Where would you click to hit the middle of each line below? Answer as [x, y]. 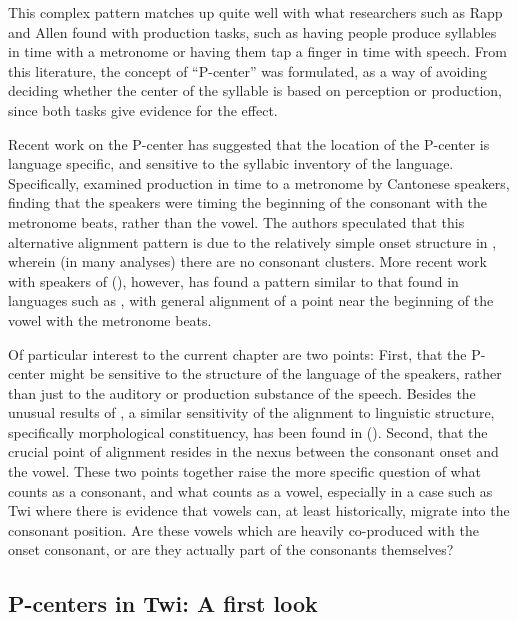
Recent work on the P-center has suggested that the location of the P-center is [249, 143]
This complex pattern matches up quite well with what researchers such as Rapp [255, 12]
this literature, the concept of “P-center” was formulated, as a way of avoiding [247, 70]
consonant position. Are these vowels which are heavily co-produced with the [243, 529]
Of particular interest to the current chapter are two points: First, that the [237, 353]
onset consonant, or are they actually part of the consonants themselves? [231, 549]
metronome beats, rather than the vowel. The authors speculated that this [236, 221]
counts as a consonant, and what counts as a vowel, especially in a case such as [250, 490]
